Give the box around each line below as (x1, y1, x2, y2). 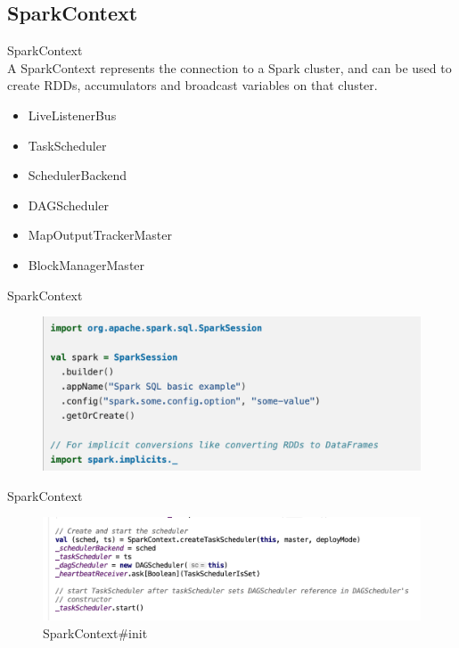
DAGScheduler (28, 195, 109, 214)
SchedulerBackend (28, 166, 127, 185)
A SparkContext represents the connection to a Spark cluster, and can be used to (7, 58, 452, 77)
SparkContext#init (43, 624, 148, 643)
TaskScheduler (28, 135, 107, 154)
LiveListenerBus (28, 105, 117, 124)
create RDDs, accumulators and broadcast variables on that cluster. (7, 76, 378, 94)
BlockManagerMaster (28, 255, 145, 274)
